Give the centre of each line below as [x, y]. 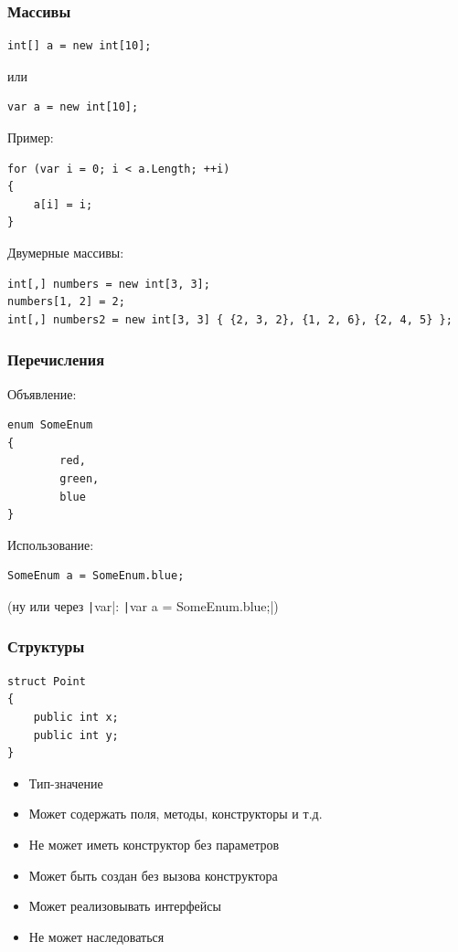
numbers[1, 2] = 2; [66, 302]
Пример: [31, 137]
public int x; [76, 717]
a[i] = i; [63, 204]
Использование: [51, 544]
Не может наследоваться [96, 936]
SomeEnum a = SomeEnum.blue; [96, 576]
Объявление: [42, 393]
